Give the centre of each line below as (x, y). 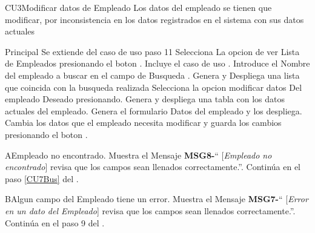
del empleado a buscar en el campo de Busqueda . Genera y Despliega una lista (152, 75)
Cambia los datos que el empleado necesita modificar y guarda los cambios (143, 123)
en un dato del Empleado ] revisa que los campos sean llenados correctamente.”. (150, 210)
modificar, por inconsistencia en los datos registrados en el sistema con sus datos (154, 19)
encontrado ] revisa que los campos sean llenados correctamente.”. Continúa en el (153, 167)
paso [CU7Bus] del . (42, 178)
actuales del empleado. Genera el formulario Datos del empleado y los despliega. (154, 110)
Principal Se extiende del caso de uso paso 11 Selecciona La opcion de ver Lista (152, 51)
